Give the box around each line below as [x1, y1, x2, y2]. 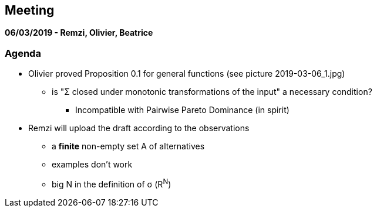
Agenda [5, 47, 41, 59]
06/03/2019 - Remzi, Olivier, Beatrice [5, 28, 153, 38]
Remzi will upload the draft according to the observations [28, 123, 250, 134]
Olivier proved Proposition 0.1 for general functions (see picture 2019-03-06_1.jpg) [28, 69, 345, 79]
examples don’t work [52, 159, 133, 170]
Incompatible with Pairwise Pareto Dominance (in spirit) [75, 105, 290, 115]
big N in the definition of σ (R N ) [52, 177, 171, 189]
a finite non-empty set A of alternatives [52, 141, 205, 152]
